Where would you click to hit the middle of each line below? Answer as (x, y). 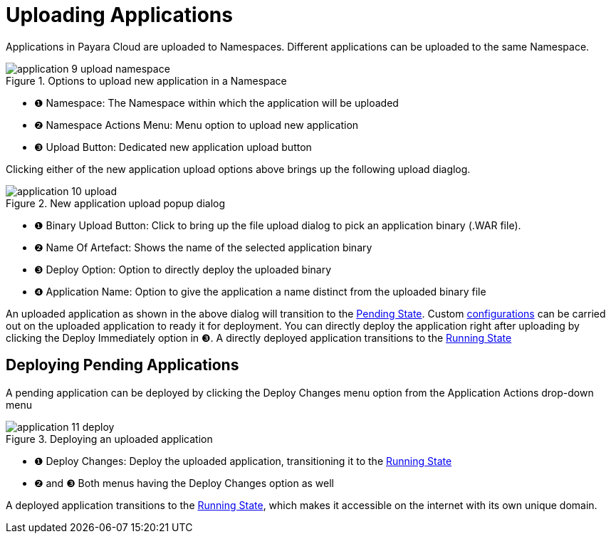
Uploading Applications (119, 15)
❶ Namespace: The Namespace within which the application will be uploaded (216, 103)
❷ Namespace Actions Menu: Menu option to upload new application (197, 125)
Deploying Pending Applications (122, 365)
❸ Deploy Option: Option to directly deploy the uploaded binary (183, 269)
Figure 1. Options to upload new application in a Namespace (146, 80)
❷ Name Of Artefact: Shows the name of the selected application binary (203, 247)
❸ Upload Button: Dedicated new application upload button (173, 147)
